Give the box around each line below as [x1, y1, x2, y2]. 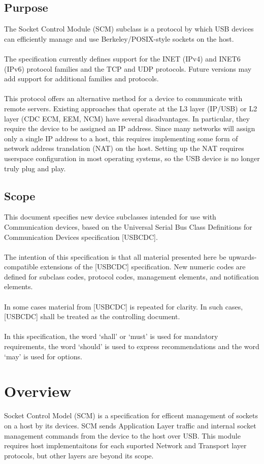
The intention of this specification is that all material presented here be [4, 251, 226, 262]
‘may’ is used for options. [4, 351, 82, 361]
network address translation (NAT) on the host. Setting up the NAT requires [4, 143, 244, 153]
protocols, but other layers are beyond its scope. [4, 450, 154, 460]
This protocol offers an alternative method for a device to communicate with [4, 93, 243, 104]
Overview [4, 381, 72, 401]
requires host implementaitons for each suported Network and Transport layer [4, 440, 247, 451]
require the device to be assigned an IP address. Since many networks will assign [4, 123, 255, 134]
